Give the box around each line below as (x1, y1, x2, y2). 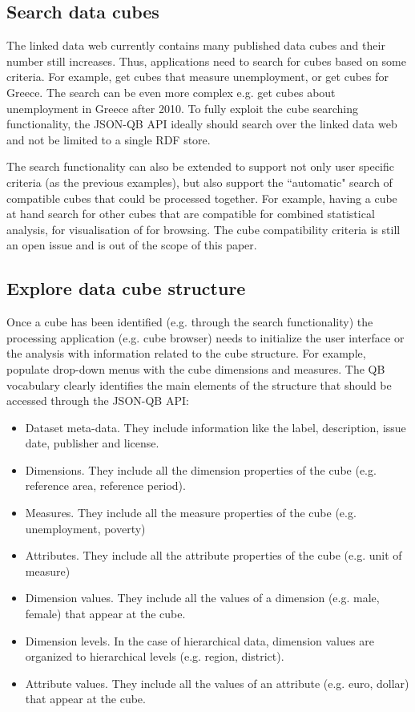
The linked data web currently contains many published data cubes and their (6, 37, 385, 54)
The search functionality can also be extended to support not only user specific (6, 158, 394, 175)
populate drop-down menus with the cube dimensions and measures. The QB (6, 360, 385, 377)
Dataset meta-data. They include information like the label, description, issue (25, 419, 406, 435)
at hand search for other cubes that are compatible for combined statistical (6, 205, 375, 222)
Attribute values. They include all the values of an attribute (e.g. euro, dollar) (25, 674, 409, 691)
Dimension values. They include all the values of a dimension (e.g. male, (25, 589, 380, 606)
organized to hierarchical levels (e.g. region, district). (25, 648, 284, 665)
